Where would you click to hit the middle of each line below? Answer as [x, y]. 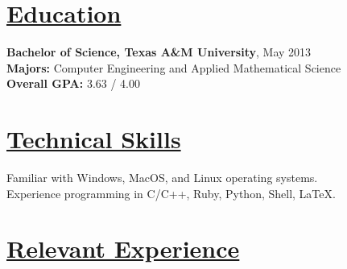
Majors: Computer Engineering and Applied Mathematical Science [174, 67]
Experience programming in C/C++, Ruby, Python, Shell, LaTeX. [171, 193]
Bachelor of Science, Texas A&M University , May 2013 [159, 52]
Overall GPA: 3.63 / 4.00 [74, 83]
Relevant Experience [123, 248]
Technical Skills [94, 139]
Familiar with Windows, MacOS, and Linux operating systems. [162, 178]
